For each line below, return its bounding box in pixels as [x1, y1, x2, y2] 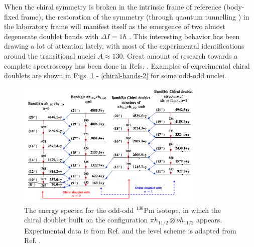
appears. [196, 214, 222, 225]
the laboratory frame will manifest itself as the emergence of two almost [4, 21, 225, 32]
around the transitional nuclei [4, 50, 95, 61]
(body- [223, 2, 244, 12]
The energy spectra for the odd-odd [24, 204, 134, 215]
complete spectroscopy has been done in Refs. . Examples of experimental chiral [4, 60, 250, 71]
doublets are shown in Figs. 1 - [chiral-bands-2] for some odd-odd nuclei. [4, 70, 226, 81]
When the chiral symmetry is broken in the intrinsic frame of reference [4, 2, 221, 12]
